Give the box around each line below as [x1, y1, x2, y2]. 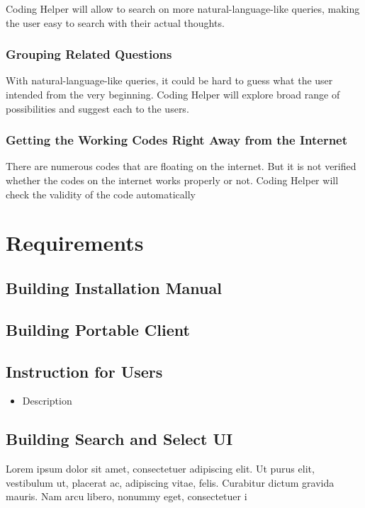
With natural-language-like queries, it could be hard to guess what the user [6, 73, 333, 88]
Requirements [6, 228, 144, 257]
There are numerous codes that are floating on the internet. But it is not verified [6, 159, 356, 174]
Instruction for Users [6, 360, 163, 382]
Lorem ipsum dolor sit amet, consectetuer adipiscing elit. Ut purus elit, [6, 461, 315, 476]
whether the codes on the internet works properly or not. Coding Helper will [6, 173, 339, 187]
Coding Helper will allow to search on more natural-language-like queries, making [6, 1, 360, 16]
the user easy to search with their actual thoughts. [6, 15, 225, 30]
